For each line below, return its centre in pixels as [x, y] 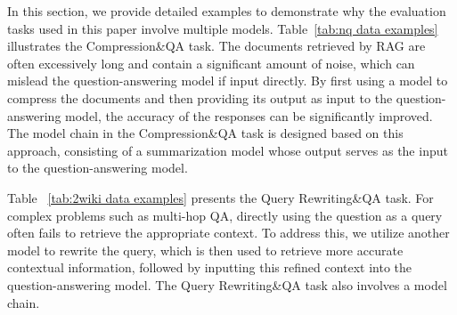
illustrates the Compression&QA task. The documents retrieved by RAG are [216, 46]
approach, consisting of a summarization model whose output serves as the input [228, 150]
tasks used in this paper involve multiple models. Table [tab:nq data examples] [223, 28]
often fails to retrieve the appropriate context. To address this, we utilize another [228, 233]
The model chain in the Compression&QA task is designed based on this [205, 133]
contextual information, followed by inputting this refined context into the [210, 267]
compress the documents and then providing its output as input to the [200, 97]
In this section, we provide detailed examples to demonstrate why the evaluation [227, 11]
